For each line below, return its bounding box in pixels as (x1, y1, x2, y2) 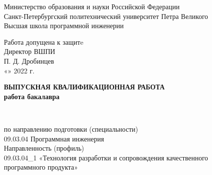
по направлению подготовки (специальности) (4, 123, 138, 134)
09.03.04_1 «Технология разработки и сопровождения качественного (4, 152, 208, 162)
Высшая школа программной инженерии (4, 20, 124, 31)
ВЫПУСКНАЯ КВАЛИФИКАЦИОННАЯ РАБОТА (4, 82, 165, 92)
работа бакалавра (4, 91, 60, 101)
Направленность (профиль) (4, 143, 84, 153)
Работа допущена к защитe (4, 36, 83, 47)
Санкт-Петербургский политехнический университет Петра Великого (4, 11, 208, 21)
